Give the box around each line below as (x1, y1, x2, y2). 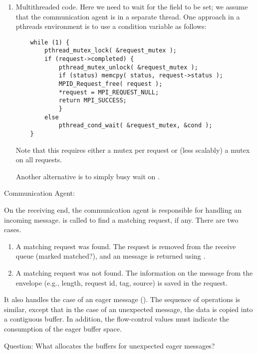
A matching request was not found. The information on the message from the (15, 268, 253, 278)
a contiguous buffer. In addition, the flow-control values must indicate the (4, 314, 230, 324)
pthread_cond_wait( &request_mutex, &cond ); (58, 122, 213, 129)
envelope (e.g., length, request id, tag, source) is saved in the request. (15, 277, 228, 288)
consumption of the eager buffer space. (4, 323, 122, 334)
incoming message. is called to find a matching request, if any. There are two (4, 214, 239, 225)
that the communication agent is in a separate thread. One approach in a (15, 11, 240, 21)
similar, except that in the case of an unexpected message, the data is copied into (4, 304, 253, 314)
